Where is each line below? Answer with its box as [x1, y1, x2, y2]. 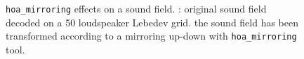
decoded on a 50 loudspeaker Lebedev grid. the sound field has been [6, 15, 299, 29]
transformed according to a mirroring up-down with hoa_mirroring [6, 28, 297, 43]
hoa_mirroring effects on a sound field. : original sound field [6, 1, 267, 15]
